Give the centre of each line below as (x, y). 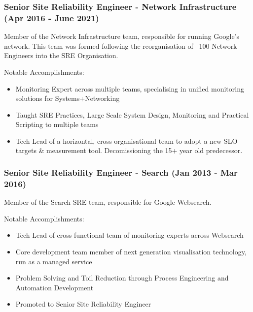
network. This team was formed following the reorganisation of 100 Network (121, 46)
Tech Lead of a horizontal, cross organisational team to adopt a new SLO (126, 140)
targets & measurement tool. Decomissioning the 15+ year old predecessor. (129, 150)
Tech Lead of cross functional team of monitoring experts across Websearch (129, 235)
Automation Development (54, 287)
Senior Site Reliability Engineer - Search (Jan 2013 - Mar (121, 172)
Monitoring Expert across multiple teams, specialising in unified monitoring (130, 88)
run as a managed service (54, 261)
